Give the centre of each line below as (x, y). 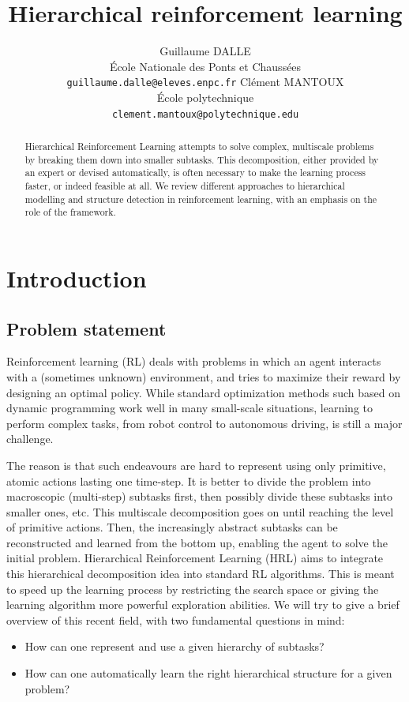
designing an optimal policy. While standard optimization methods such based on (204, 392)
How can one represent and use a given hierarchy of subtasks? (174, 646)
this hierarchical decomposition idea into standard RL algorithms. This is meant (201, 574)
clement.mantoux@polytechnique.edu (205, 114)
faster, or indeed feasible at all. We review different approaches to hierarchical (185, 185)
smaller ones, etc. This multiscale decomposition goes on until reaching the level (200, 511)
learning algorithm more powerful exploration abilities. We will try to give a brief (203, 604)
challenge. (30, 439)
